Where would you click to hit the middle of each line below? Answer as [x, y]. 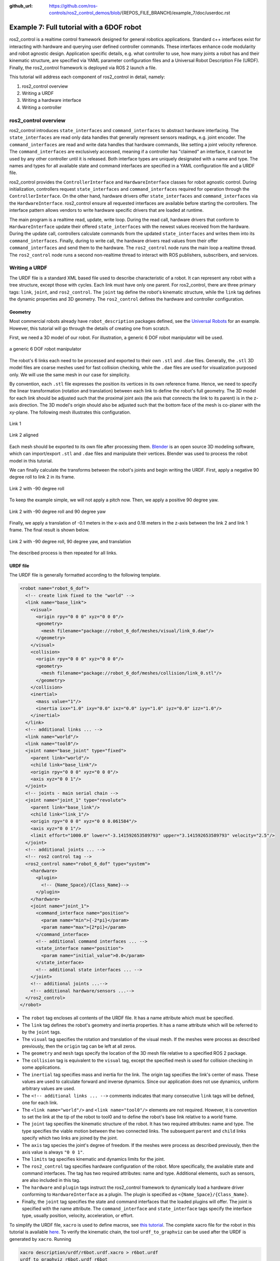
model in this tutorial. [31, 461]
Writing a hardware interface [52, 100]
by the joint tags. [42, 1032]
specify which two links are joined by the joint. [70, 1138]
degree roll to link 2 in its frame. [42, 477]
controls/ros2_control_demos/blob [85, 13]
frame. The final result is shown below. [50, 530]
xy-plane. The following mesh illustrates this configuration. [70, 412]
